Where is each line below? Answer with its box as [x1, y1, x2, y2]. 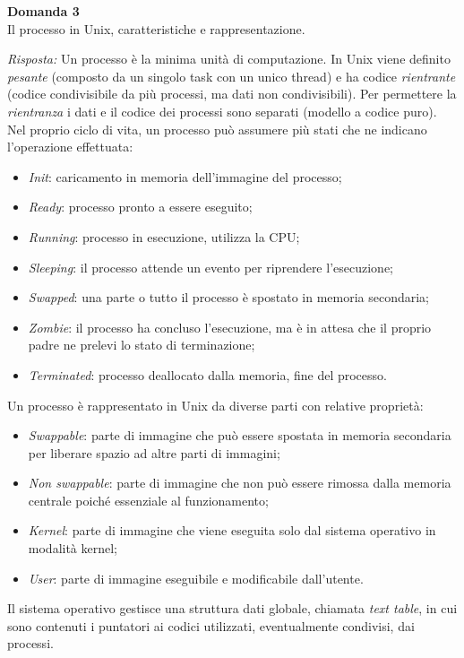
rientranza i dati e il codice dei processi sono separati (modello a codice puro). [7, 101, 437, 120]
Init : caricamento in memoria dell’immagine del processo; [28, 167, 342, 186]
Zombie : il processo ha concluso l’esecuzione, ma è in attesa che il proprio [28, 317, 432, 336]
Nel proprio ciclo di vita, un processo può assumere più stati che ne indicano [7, 119, 427, 138]
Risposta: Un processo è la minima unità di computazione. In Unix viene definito [7, 49, 451, 68]
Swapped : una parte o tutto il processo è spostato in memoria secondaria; [28, 288, 430, 307]
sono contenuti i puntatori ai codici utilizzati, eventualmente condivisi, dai [7, 616, 415, 635]
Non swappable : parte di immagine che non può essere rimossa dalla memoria [28, 473, 451, 492]
